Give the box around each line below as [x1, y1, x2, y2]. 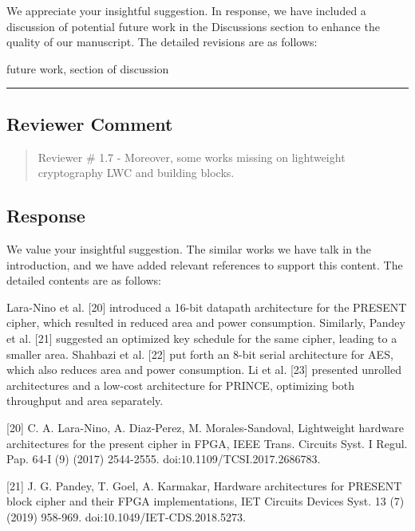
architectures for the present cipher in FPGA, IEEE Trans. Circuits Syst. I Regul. [6, 435, 408, 451]
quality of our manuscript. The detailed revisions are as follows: [6, 33, 318, 50]
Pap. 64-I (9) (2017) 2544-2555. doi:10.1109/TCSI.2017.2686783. [6, 450, 321, 467]
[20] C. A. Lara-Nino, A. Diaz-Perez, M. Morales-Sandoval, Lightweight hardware [6, 419, 405, 435]
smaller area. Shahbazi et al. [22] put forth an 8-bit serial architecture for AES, [6, 345, 393, 362]
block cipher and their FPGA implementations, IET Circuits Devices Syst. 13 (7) [6, 493, 405, 509]
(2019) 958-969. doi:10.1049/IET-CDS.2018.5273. [6, 508, 246, 525]
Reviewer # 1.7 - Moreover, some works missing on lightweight [38, 148, 346, 165]
